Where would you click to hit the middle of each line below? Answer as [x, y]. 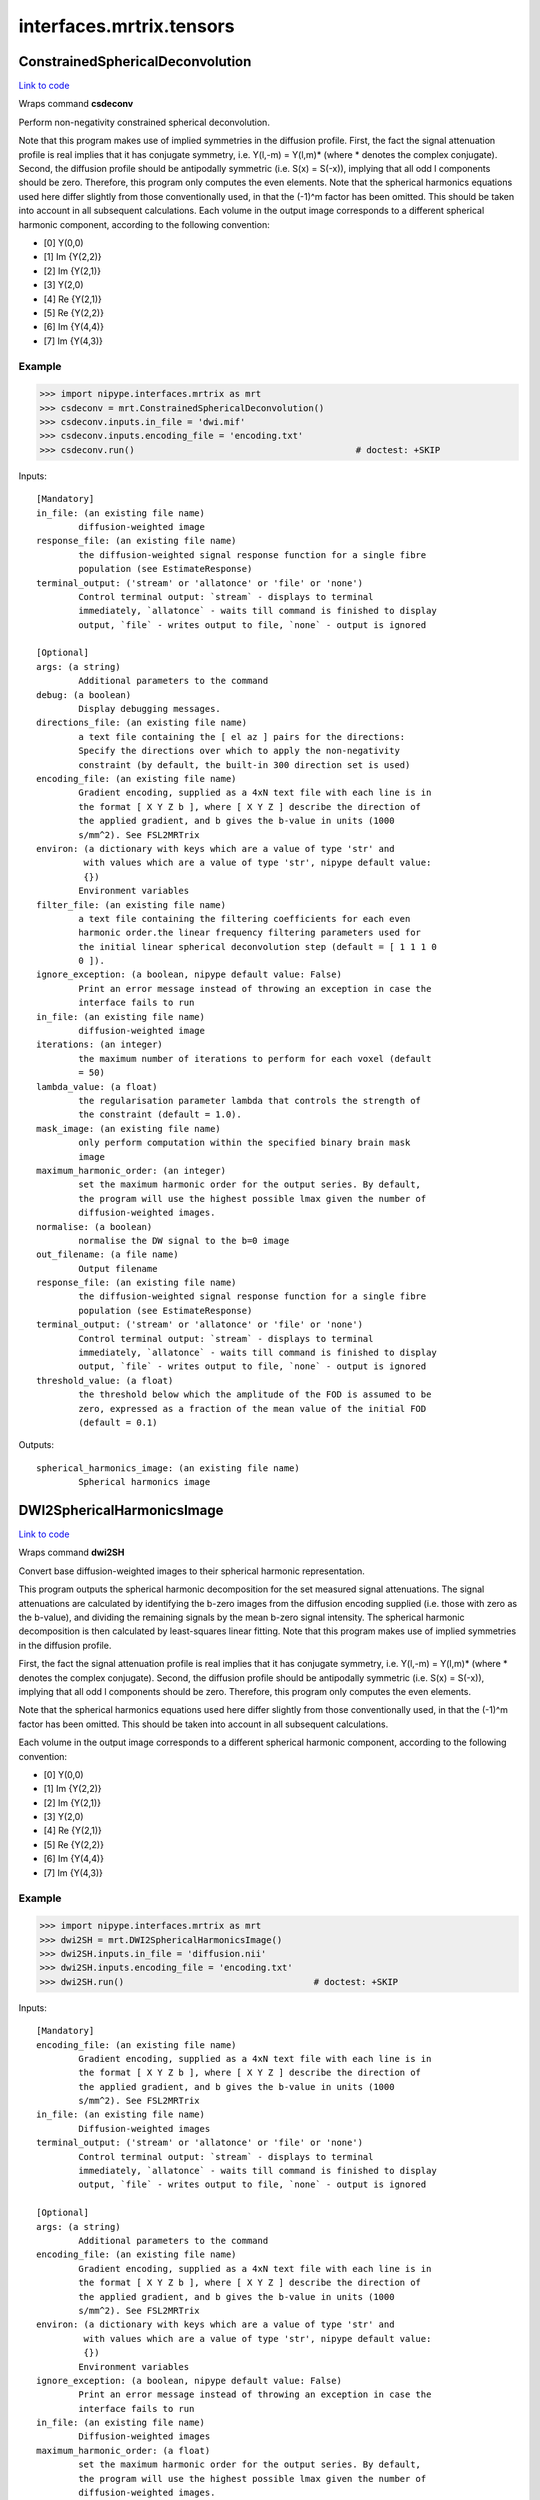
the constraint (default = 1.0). [160, 1114]
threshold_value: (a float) [105, 1380]
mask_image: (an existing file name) [129, 1128]
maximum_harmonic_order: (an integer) [131, 1170]
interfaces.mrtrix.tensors [126, 26]
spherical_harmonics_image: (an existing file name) [168, 1468]
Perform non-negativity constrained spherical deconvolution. [144, 122]
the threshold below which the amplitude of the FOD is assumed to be [255, 1394]
